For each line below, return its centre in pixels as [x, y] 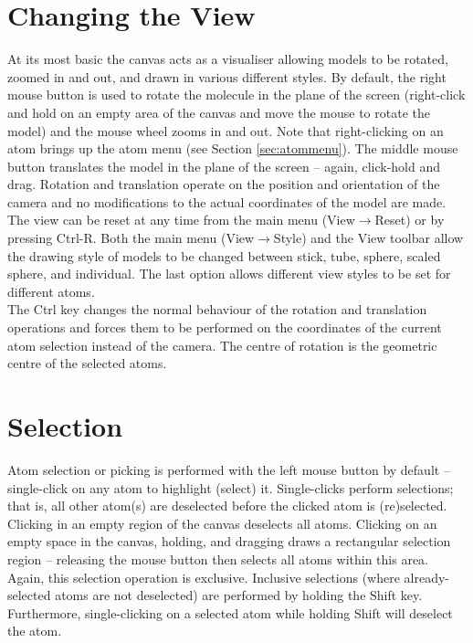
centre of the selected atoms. [87, 363]
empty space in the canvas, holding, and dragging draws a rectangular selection [229, 541]
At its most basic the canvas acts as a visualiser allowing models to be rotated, [228, 59]
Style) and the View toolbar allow [368, 238]
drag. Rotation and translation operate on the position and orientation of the [224, 184]
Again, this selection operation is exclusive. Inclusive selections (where [204, 577]
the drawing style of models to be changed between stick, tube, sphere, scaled [224, 255]
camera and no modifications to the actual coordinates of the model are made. [227, 201]
